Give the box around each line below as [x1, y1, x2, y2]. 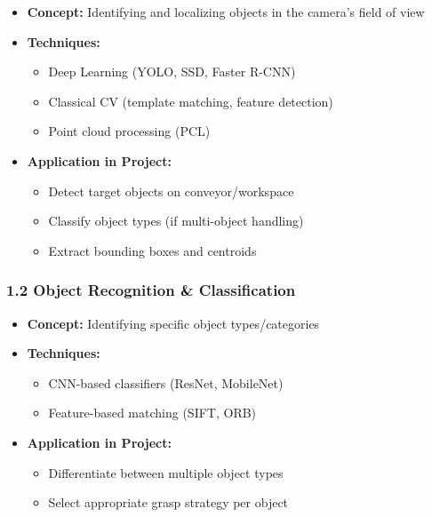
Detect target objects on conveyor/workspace [48, 181, 294, 200]
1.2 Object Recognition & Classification [6, 279, 296, 301]
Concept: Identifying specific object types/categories [27, 314, 320, 332]
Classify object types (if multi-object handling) [48, 211, 304, 230]
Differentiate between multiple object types [48, 463, 284, 481]
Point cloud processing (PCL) [48, 122, 211, 140]
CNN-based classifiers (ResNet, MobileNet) [48, 373, 284, 392]
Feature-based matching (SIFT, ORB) [48, 403, 257, 422]
